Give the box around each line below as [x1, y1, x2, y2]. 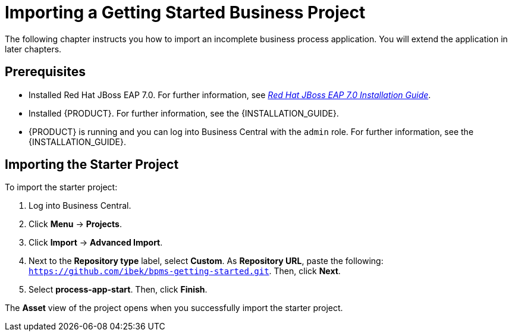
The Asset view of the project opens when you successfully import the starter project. [5, 303, 343, 313]
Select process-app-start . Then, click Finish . [29, 284, 208, 295]
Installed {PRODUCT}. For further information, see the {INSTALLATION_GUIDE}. [29, 108, 339, 118]
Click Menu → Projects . [29, 219, 122, 230]
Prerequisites [5, 64, 86, 80]
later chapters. [5, 43, 62, 54]
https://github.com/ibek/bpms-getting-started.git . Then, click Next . [29, 266, 341, 277]
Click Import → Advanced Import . [29, 237, 163, 248]
